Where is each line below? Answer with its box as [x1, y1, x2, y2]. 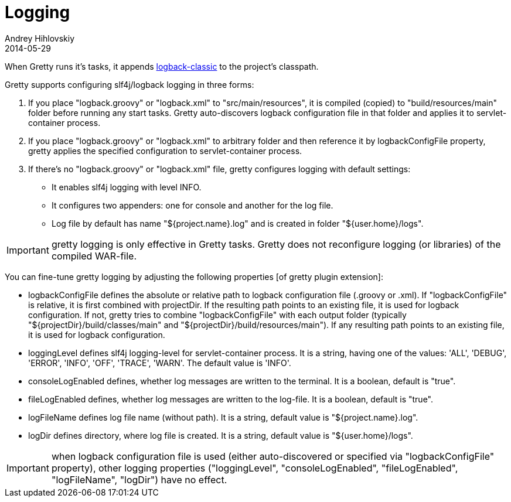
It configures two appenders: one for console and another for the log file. [52, 200, 333, 210]
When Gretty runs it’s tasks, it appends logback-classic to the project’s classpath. [5, 61, 319, 71]
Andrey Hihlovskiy [5, 33, 75, 43]
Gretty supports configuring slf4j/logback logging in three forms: [5, 79, 254, 90]
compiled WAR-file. [51, 250, 137, 262]
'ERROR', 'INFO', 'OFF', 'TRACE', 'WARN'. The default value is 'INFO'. [28, 357, 291, 368]
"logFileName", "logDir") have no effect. [51, 473, 227, 486]
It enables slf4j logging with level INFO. [52, 182, 202, 192]
